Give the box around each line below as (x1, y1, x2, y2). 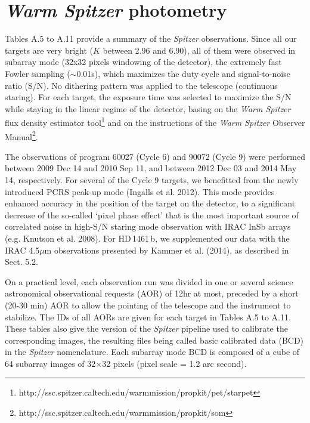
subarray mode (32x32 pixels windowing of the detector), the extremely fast (5, 55, 282, 68)
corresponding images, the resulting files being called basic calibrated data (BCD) (5, 334, 304, 346)
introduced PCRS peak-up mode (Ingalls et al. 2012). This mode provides (5, 185, 275, 197)
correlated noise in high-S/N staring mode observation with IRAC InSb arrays (5, 220, 291, 233)
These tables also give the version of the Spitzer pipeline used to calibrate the (5, 322, 288, 335)
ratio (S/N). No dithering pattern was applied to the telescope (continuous (5, 79, 278, 91)
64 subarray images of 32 (5, 357, 96, 369)
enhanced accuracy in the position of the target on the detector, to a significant (5, 197, 296, 209)
